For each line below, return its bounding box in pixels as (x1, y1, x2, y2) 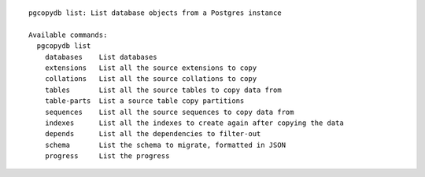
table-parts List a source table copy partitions (44, 97, 245, 105)
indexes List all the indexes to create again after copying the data (44, 118, 344, 127)
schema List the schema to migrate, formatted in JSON (44, 140, 286, 149)
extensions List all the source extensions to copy (44, 63, 257, 72)
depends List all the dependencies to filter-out (44, 130, 261, 138)
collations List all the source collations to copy (44, 75, 257, 83)
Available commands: (28, 30, 108, 39)
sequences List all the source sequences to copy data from (44, 107, 294, 116)
